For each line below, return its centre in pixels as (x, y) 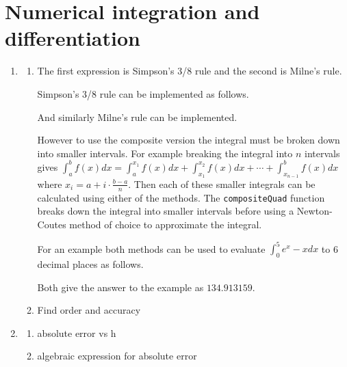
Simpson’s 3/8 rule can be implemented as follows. (143, 93)
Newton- (314, 211)
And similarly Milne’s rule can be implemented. (137, 117)
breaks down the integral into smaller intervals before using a (166, 211)
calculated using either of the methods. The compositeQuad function (181, 197)
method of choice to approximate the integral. (166, 225)
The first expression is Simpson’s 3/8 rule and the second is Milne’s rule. (190, 71)
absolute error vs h (77, 332)
